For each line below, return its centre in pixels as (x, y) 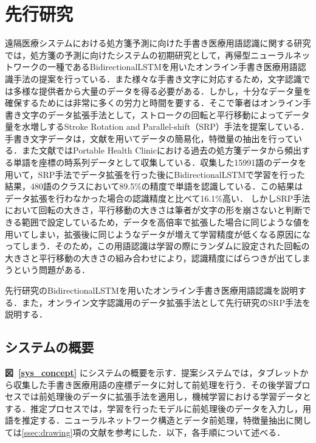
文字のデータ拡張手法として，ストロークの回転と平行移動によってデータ (166, 114)
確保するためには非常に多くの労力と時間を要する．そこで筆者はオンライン (154, 103)
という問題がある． (51, 270)
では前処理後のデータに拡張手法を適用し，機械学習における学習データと (166, 396)
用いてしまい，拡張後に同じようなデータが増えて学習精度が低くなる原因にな (158, 234)
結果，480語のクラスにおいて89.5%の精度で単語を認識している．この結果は (154, 186)
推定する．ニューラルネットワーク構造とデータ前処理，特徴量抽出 (153, 420)
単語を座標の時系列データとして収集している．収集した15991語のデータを (160, 162)
